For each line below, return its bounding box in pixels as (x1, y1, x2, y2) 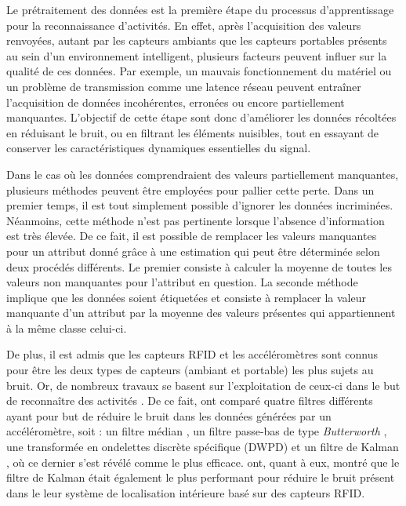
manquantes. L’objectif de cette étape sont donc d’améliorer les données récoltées (6, 109, 397, 126)
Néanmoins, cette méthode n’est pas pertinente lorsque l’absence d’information (6, 212, 385, 228)
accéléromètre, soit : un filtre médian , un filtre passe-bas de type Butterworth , (6, 423, 387, 439)
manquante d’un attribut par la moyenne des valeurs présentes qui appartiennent (6, 304, 396, 321)
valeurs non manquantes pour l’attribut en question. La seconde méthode (6, 274, 358, 290)
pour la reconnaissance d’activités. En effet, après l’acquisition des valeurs (6, 16, 361, 33)
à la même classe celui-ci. (6, 319, 127, 336)
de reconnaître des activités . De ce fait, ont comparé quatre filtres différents (6, 392, 373, 409)
